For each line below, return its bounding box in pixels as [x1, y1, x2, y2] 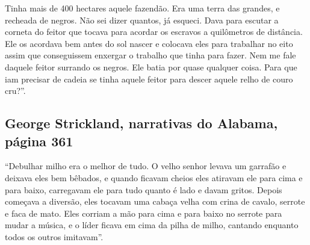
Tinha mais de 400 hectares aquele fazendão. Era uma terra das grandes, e [5, 2, 280, 14]
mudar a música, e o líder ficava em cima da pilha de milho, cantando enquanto [5, 219, 299, 231]
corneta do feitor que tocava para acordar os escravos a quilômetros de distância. [5, 25, 303, 38]
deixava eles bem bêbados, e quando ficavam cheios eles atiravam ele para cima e [5, 171, 303, 184]
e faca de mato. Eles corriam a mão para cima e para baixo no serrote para [5, 206, 282, 219]
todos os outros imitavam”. [5, 230, 104, 243]
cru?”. [5, 84, 26, 97]
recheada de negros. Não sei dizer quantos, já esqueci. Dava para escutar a [5, 13, 279, 26]
